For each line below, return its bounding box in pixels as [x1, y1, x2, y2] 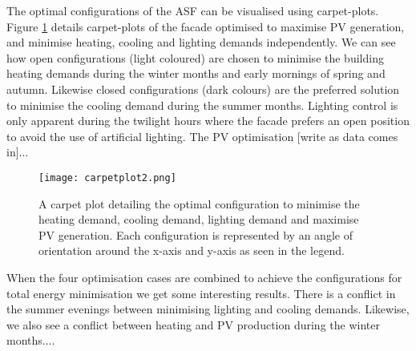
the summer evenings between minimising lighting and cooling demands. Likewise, [6, 301, 410, 317]
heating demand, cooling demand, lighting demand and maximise [38, 211, 359, 228]
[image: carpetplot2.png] [38, 171, 176, 184]
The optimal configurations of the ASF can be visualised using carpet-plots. [6, 2, 379, 18]
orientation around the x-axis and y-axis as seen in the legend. [38, 242, 345, 259]
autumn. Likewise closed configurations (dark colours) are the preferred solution [6, 80, 400, 97]
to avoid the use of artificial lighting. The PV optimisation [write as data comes [6, 127, 398, 144]
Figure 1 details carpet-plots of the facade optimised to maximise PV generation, [6, 18, 405, 34]
